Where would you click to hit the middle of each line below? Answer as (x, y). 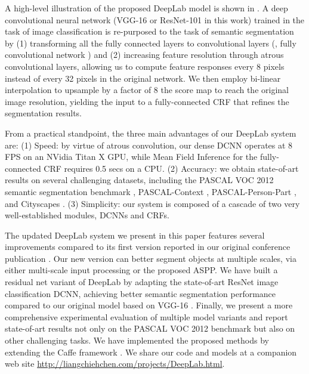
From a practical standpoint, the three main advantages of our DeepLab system (151, 133)
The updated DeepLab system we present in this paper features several (135, 235)
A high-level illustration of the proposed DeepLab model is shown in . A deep (146, 8)
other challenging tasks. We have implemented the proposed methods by (137, 340)
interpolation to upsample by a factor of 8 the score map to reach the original (147, 90)
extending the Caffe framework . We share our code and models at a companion (151, 352)
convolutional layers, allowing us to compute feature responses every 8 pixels (145, 66)
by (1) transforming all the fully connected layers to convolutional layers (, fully (151, 43)
